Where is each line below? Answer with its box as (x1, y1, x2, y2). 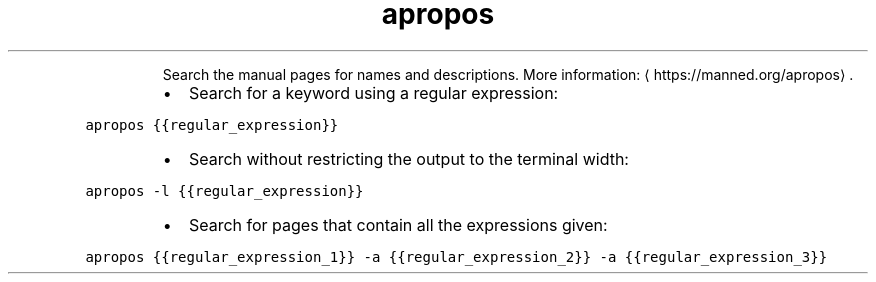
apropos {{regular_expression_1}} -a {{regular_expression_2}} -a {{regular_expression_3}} (85, 248, 828, 265)
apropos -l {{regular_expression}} (85, 182, 364, 199)
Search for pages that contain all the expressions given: (188, 214, 608, 235)
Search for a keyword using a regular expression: (188, 82, 559, 103)
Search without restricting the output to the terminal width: (188, 148, 629, 169)
